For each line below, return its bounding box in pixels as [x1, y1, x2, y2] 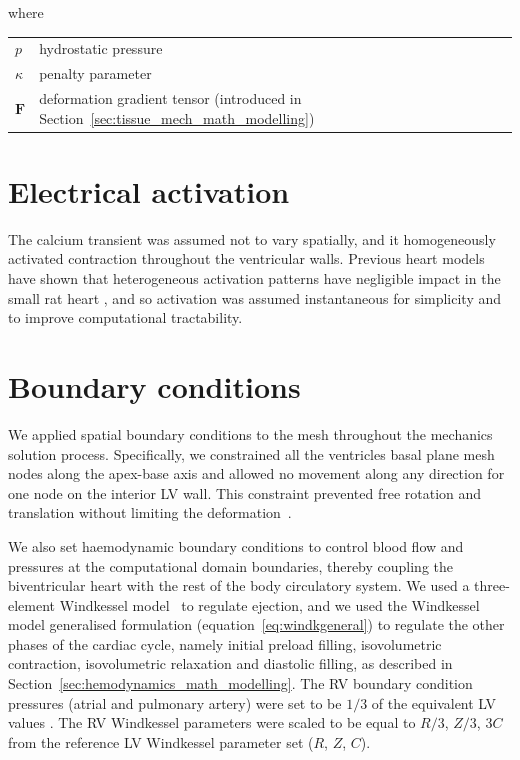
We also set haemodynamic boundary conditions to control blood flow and [8, 535, 464, 556]
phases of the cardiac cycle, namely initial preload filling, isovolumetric [8, 633, 442, 654]
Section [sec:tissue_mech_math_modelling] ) [39, 107, 315, 128]
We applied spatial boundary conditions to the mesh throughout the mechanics [8, 423, 493, 444]
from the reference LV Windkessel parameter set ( [8, 731, 314, 752]
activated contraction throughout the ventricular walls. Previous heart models [8, 248, 485, 269]
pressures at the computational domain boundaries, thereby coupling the [8, 555, 454, 576]
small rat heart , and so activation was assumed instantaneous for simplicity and [8, 287, 502, 308]
